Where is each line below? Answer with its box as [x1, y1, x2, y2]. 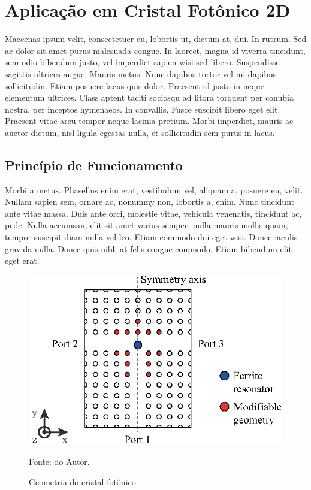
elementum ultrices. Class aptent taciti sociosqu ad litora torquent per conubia [5, 91, 294, 104]
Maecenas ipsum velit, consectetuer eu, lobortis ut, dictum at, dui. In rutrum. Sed [5, 32, 307, 45]
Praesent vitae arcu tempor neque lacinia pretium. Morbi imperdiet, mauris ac [5, 114, 294, 127]
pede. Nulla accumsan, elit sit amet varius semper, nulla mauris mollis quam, [5, 219, 288, 231]
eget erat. [5, 254, 40, 267]
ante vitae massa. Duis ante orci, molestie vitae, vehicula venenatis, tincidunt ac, [5, 207, 302, 219]
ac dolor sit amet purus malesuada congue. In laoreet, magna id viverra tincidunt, [5, 44, 306, 56]
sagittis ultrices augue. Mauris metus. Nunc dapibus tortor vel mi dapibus [5, 67, 277, 80]
